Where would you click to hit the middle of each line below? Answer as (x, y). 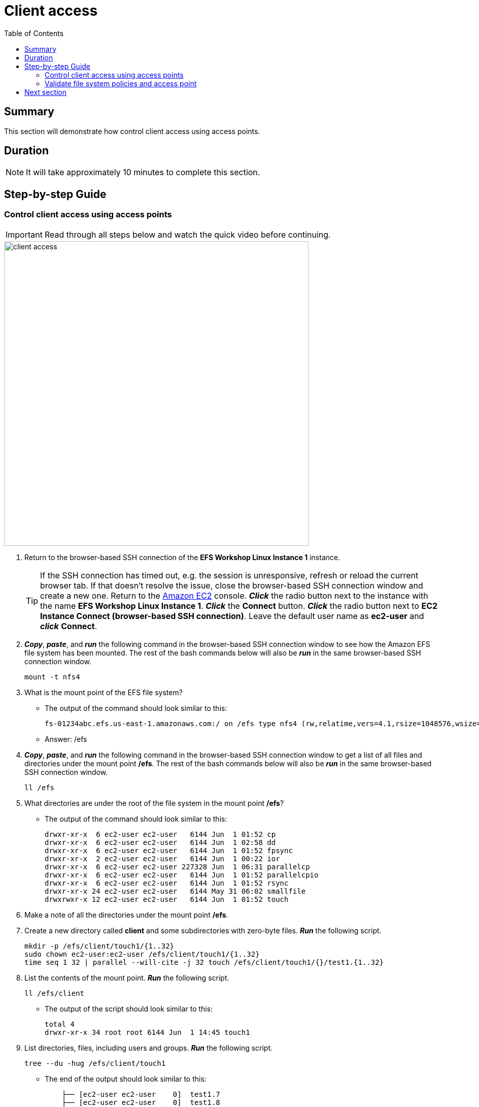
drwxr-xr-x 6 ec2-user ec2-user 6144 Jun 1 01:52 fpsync (169, 850)
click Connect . (69, 626)
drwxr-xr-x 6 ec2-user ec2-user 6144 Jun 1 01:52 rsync (167, 883)
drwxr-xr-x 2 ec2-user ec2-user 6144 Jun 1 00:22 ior (162, 858)
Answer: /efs (66, 739)
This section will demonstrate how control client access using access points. (132, 131)
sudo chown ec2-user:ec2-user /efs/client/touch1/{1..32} (142, 954)
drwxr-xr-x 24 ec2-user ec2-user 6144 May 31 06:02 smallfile (175, 891)
